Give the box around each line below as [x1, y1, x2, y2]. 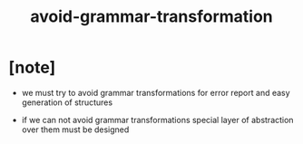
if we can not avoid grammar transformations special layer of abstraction [21, 114, 294, 125]
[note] [8, 57, 56, 78]
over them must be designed [21, 124, 130, 135]
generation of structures [21, 97, 113, 108]
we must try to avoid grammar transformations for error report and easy [21, 87, 291, 98]
